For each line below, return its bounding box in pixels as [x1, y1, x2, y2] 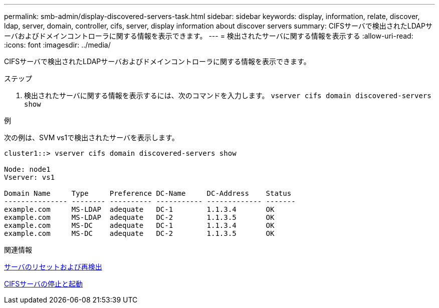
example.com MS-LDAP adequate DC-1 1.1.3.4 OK [4, 205, 275, 213]
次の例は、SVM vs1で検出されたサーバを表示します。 [4, 133, 179, 142]
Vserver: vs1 [4, 173, 55, 181]
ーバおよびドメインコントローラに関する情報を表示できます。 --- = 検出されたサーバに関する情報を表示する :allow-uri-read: [4, 32, 413, 40]
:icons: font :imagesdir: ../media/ [4, 41, 111, 49]
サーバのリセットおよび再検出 [4, 262, 102, 271]
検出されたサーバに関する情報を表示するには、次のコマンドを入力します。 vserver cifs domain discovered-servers [24, 91, 431, 100]
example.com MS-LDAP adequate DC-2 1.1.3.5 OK [4, 213, 275, 221]
